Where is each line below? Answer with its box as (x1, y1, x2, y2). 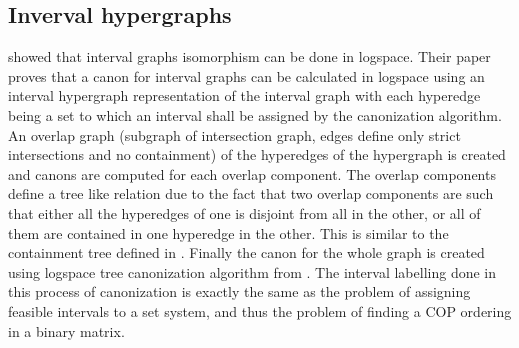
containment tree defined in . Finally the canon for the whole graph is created (8, 242, 485, 263)
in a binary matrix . (8, 320, 125, 341)
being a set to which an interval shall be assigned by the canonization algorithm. (8, 104, 502, 125)
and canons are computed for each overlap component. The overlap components (8, 163, 496, 184)
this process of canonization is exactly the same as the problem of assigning (8, 281, 471, 302)
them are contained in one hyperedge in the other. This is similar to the (8, 222, 449, 243)
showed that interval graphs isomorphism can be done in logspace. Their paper (8, 46, 491, 67)
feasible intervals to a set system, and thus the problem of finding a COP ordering (8, 300, 512, 321)
